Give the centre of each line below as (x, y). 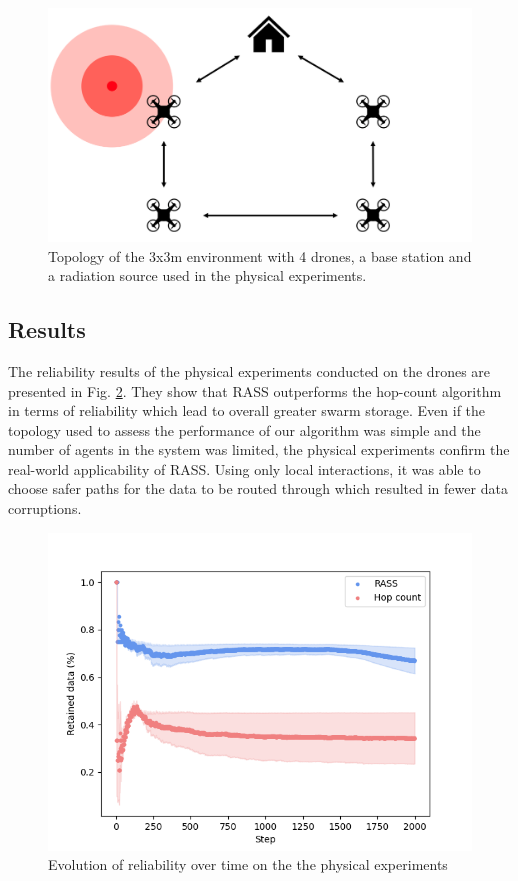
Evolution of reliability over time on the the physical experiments (248, 864)
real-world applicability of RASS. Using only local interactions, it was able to (244, 468)
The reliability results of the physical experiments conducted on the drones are (249, 370)
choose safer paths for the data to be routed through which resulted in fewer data (258, 488)
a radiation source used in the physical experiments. (207, 275)
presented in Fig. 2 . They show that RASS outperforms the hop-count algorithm (255, 390)
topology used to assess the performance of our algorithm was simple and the (244, 429)
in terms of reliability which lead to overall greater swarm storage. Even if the (247, 410)
